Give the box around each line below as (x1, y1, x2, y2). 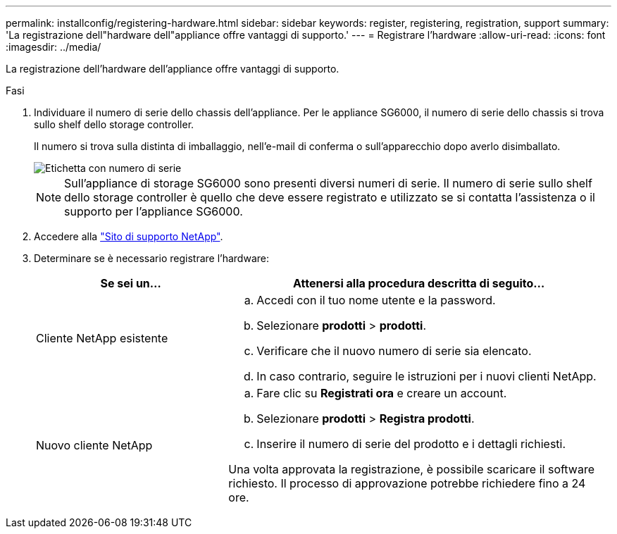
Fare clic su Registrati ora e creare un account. (256, 386, 507, 400)
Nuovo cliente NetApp (36, 438, 153, 452)
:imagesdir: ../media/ (6, 41, 101, 53)
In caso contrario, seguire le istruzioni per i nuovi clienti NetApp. (256, 369, 597, 383)
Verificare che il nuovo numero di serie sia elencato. (256, 344, 532, 358)
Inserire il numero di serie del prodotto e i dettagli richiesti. (256, 437, 566, 451)
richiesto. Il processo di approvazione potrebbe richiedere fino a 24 (228, 476, 586, 490)
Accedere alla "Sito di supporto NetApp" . (34, 230, 223, 242)
